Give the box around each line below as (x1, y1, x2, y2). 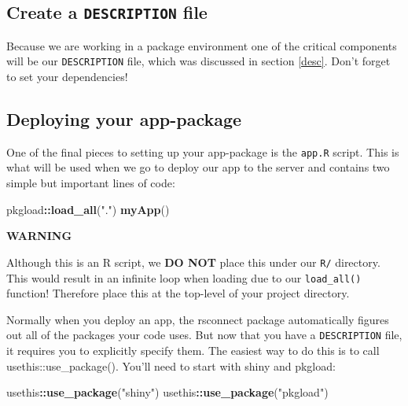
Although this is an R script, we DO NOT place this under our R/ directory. (6, 253, 380, 270)
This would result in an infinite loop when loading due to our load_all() (6, 269, 362, 286)
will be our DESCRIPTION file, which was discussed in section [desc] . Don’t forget (6, 53, 391, 69)
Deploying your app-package (6, 107, 242, 131)
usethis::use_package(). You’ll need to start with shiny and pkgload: (6, 357, 336, 374)
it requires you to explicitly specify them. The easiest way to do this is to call (6, 342, 380, 359)
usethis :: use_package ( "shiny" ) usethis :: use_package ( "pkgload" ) (6, 384, 329, 400)
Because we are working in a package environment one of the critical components (6, 37, 397, 54)
